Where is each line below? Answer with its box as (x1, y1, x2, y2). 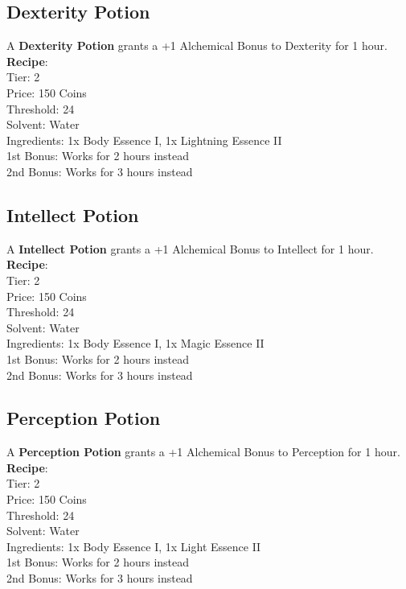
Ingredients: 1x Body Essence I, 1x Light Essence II (6, 538, 261, 554)
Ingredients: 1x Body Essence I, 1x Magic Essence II (6, 335, 265, 352)
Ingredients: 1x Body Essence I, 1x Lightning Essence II (6, 131, 282, 148)
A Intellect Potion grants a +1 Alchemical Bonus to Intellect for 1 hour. (6, 240, 374, 257)
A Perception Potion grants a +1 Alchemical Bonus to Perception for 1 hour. (6, 443, 400, 460)
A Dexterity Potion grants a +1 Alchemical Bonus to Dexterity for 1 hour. (6, 37, 388, 54)
